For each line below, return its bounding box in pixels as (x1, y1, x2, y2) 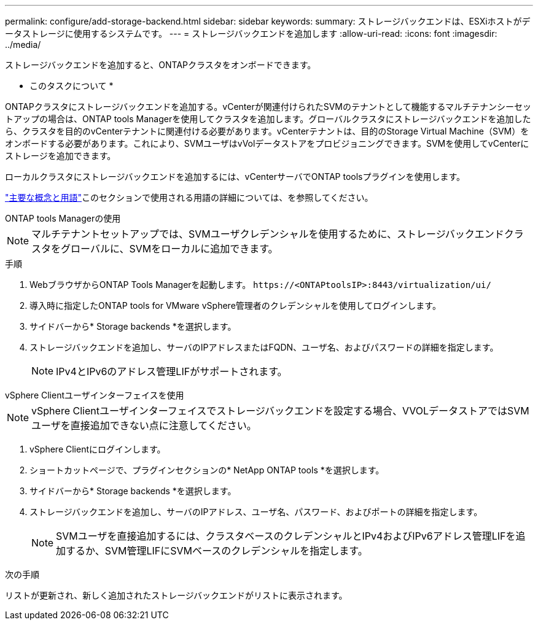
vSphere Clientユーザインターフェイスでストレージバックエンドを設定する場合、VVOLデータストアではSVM (31, 405, 529, 417)
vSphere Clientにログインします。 (29, 444, 166, 454)
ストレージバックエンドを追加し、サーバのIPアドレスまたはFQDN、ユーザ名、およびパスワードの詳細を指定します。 (29, 342, 499, 352)
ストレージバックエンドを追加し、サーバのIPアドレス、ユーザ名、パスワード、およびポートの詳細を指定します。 (29, 507, 483, 517)
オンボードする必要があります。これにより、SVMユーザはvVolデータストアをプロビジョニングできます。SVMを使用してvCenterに (5, 138, 529, 149)
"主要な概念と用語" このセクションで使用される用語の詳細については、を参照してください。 (5, 192, 373, 203)
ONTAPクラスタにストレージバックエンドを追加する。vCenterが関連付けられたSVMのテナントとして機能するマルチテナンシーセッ (5, 101, 532, 112)
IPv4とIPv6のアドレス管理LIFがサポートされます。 (56, 365, 287, 378)
